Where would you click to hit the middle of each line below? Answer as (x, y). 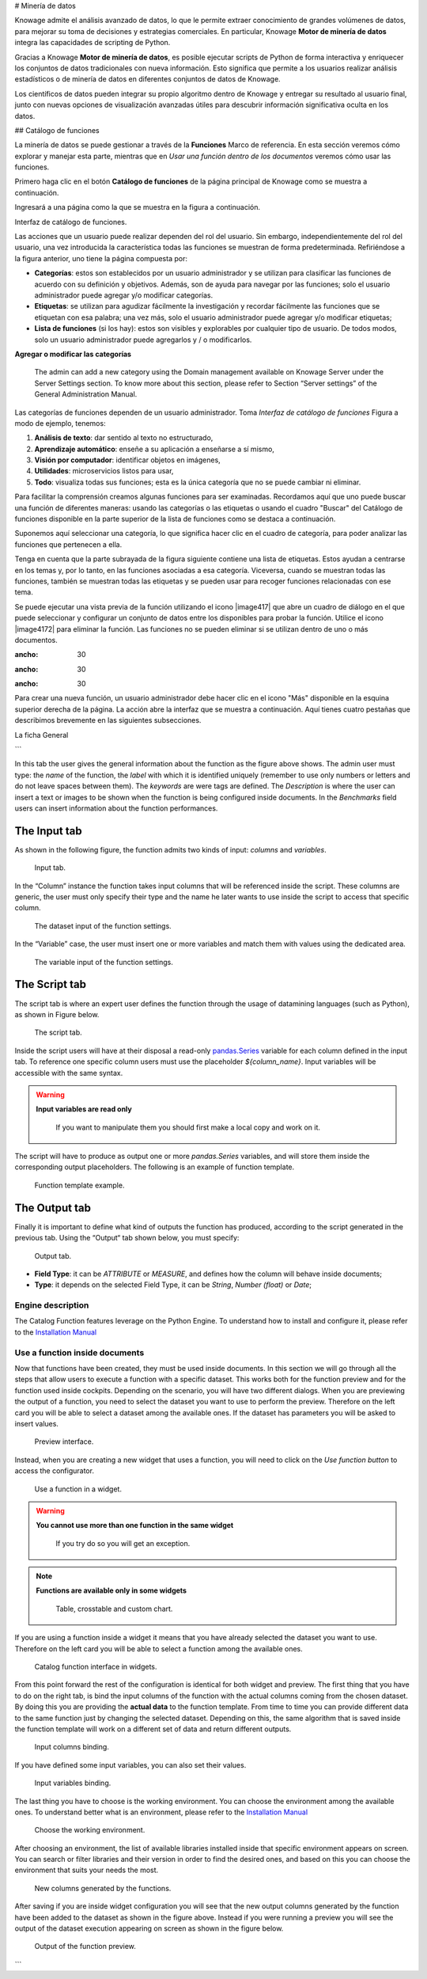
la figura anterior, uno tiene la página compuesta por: (101, 258)
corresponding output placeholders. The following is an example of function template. (155, 1167)
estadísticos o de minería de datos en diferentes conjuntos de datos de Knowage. (147, 79)
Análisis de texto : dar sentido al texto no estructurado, (124, 438)
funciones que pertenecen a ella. (68, 544)
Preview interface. (64, 1442)
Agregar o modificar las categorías (73, 354)
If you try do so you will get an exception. (123, 1543)
